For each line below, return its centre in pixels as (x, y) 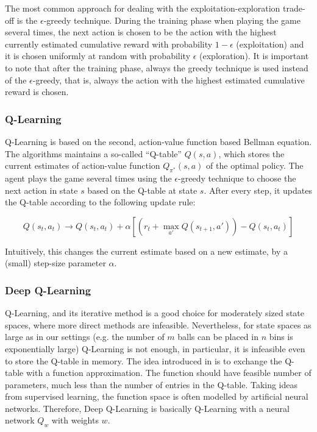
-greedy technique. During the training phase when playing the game (172, 20)
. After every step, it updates (258, 190)
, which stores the (251, 153)
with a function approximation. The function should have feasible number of (169, 373)
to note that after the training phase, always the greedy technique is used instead (157, 67)
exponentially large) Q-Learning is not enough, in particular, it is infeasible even (155, 348)
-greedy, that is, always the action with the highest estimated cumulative (169, 80)
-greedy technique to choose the (237, 178)
